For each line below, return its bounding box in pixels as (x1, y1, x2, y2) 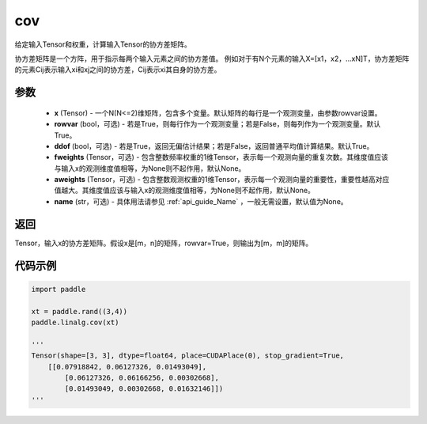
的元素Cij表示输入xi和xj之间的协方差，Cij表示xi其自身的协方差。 (14, 65, 221, 74)
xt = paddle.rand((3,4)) (31, 307, 128, 316)
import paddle (31, 285, 86, 293)
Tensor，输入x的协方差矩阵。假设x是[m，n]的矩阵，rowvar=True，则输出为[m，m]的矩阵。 (14, 238, 313, 248)
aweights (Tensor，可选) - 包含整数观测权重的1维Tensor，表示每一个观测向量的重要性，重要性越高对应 (54, 175, 390, 184)
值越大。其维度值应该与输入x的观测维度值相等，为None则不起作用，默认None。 (54, 186, 316, 195)
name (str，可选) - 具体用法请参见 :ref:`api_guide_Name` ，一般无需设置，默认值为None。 (54, 196, 348, 206)
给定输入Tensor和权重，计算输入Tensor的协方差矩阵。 (14, 40, 191, 49)
